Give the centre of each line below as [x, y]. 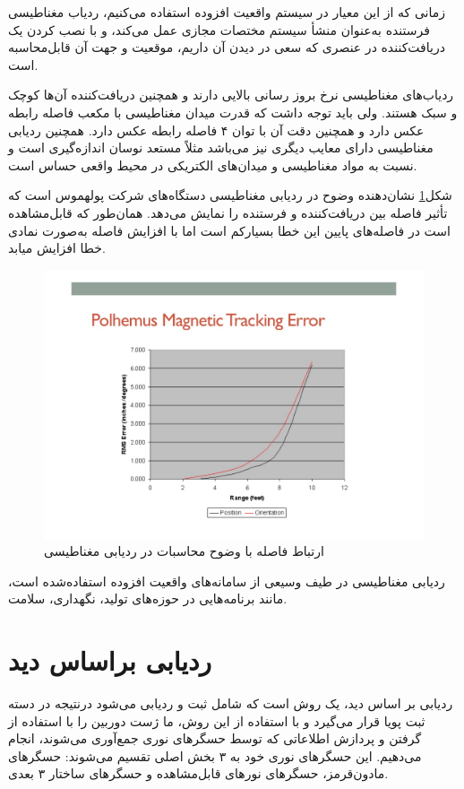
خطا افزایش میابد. [57, 248]
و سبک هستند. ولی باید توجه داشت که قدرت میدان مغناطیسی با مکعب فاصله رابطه [233, 112]
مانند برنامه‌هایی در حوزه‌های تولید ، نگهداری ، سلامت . [148, 598]
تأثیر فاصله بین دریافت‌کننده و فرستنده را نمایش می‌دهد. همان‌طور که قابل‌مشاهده [228, 212]
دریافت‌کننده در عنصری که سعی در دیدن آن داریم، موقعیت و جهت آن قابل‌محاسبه [227, 47]
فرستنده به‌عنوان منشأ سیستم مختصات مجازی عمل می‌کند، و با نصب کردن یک [219, 29]
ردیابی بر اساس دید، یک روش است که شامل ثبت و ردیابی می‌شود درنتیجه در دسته [231, 703]
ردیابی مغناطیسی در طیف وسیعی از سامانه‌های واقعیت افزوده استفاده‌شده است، [227, 581]
